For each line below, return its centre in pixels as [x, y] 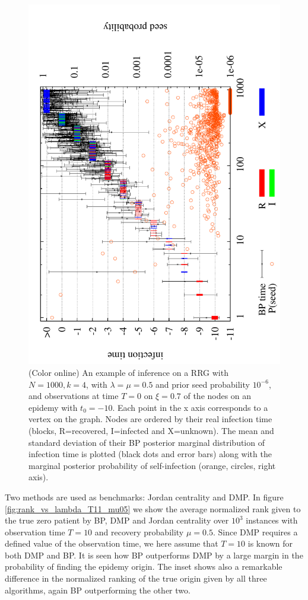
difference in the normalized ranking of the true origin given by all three [136, 578]
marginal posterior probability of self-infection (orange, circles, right [152, 465]
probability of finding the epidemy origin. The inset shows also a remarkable [144, 567]
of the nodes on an [217, 396]
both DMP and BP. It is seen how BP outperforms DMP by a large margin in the [154, 555]
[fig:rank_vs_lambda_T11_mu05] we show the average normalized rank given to [153, 508]
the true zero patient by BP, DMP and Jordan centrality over [117, 520]
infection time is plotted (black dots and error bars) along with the [150, 454]
